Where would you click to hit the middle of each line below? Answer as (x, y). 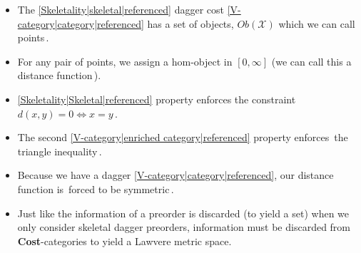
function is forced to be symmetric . (96, 189)
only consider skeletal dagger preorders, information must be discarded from (184, 227)
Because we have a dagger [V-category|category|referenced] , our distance (176, 175)
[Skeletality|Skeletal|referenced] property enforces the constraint (157, 99)
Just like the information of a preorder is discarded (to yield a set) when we (183, 213)
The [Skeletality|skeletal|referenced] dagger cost (121, 9)
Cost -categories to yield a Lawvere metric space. (124, 241)
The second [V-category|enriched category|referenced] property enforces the (183, 137)
